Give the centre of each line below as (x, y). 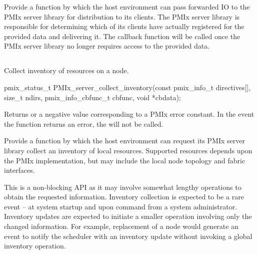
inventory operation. (35, 246)
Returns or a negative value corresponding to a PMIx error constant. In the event (129, 114)
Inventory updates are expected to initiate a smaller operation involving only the (128, 216)
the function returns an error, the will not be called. (84, 123)
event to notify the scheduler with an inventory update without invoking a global (128, 236)
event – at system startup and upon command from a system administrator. (121, 206)
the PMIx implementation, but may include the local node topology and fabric (125, 160)
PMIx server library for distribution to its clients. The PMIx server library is (122, 16)
